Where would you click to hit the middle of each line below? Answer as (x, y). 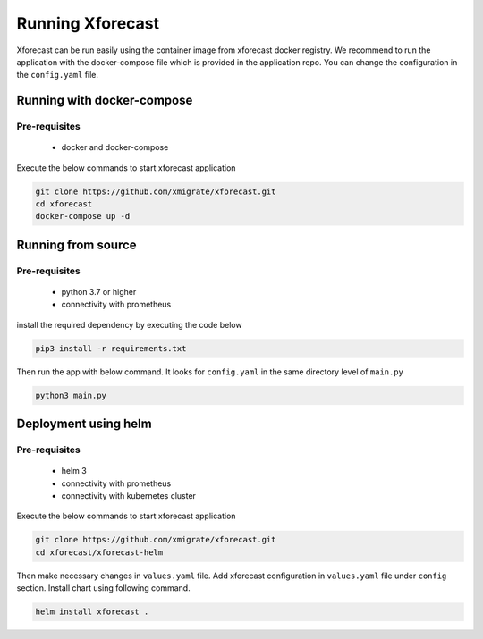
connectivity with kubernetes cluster (129, 496)
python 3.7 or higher (99, 292)
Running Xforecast (88, 23)
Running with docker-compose (105, 101)
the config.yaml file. (57, 75)
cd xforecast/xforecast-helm (99, 552)
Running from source (77, 244)
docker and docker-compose (115, 147)
